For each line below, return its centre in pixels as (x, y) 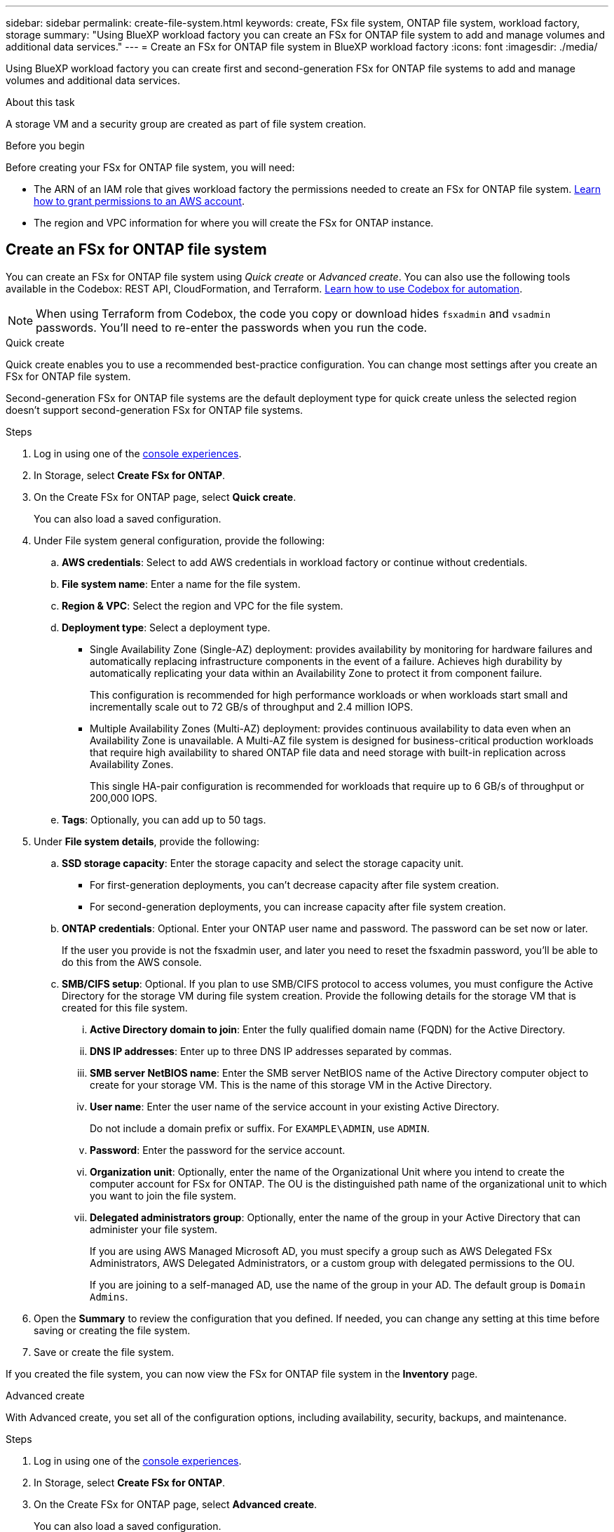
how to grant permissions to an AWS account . (139, 201)
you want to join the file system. (163, 1195)
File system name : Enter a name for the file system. (181, 584)
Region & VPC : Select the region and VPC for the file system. (203, 605)
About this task (40, 102)
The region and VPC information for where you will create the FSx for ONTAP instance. (234, 223)
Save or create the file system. (104, 1352)
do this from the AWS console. (132, 962)
